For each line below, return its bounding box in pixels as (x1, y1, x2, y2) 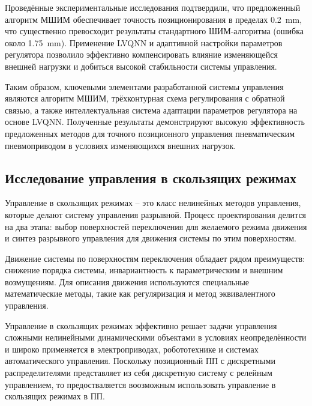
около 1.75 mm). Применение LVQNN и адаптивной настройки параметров (5, 36, 283, 49)
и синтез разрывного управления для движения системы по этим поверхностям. (5, 232, 296, 244)
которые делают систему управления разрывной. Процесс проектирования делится (5, 208, 307, 220)
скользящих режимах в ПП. (5, 390, 105, 402)
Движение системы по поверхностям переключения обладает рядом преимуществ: (5, 252, 305, 264)
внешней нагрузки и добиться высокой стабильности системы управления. (5, 59, 277, 72)
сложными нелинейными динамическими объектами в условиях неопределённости (5, 331, 307, 344)
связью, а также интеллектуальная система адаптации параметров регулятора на (5, 103, 298, 116)
